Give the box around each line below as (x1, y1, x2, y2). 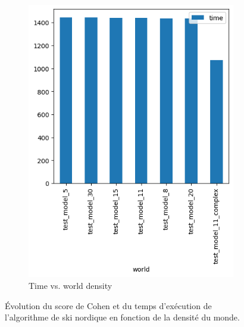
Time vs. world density (29, 279, 112, 291)
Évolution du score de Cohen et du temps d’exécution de (5, 299, 212, 312)
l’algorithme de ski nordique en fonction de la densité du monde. (5, 311, 240, 323)
